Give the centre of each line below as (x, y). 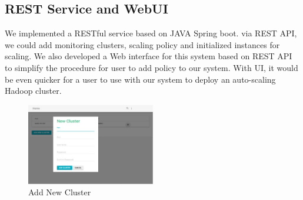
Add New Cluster (60, 192)
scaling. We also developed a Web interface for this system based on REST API (149, 56)
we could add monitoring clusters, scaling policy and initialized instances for (142, 44)
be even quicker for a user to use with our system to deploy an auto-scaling (140, 79)
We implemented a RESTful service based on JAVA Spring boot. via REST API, (151, 33)
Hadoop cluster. (33, 91)
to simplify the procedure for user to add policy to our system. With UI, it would (151, 67)
